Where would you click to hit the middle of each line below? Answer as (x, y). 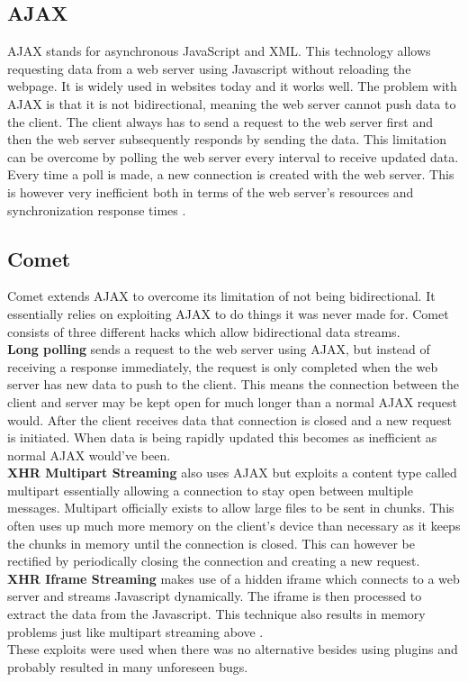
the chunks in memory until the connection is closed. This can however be (211, 543)
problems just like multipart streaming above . (135, 631)
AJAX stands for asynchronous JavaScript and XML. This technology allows (219, 51)
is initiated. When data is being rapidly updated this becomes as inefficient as (222, 437)
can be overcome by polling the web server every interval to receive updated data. (233, 156)
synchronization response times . (97, 209)
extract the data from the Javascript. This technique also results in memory (216, 614)
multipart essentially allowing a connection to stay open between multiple (210, 490)
